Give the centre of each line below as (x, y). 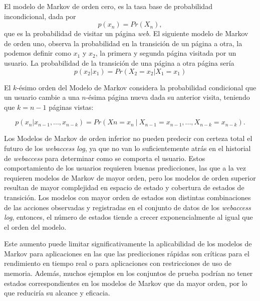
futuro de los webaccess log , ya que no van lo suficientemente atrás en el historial (127, 148)
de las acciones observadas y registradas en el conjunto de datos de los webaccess (127, 207)
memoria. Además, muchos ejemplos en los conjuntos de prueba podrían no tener (128, 273)
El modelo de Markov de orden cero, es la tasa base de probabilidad (108, 6)
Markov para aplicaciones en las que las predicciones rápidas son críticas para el (127, 253)
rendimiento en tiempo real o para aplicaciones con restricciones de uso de (118, 263)
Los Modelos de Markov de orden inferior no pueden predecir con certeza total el (128, 138)
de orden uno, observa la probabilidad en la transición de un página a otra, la (123, 43)
